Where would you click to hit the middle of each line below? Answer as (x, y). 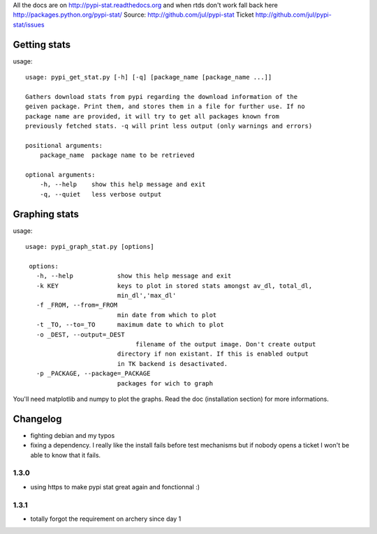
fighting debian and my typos (73, 435)
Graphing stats (46, 214)
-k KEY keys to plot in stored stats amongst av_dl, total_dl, (174, 285)
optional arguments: (60, 175)
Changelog (37, 419)
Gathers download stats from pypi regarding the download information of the (162, 97)
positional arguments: (64, 145)
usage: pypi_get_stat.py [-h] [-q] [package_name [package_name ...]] (149, 77)
